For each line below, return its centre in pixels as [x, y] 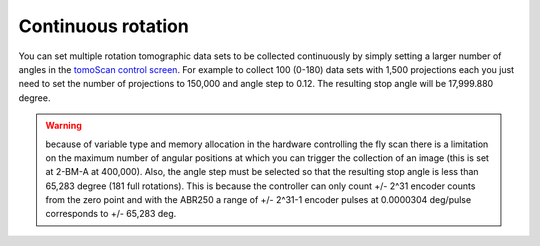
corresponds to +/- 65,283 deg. [111, 214]
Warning [63, 126]
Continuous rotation [103, 26]
